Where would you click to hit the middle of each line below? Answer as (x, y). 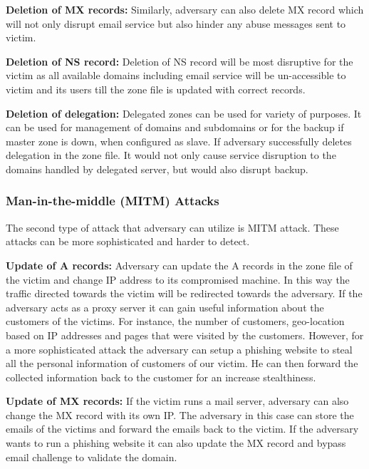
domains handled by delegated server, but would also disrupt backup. (157, 169)
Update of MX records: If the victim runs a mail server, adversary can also (177, 401)
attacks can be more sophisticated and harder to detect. (128, 241)
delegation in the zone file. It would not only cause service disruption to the (171, 155)
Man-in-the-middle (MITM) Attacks (113, 201)
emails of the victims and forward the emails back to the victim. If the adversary (182, 429)
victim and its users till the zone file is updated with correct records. (156, 89)
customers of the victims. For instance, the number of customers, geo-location (175, 321)
